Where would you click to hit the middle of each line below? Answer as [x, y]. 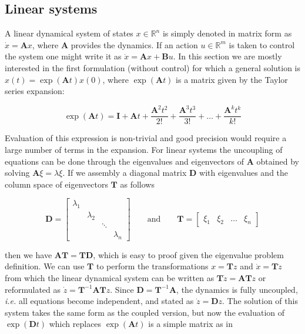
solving [17, 173]
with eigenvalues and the [244, 173]
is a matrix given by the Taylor [232, 79]
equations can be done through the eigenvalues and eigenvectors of [125, 161]
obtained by [278, 161]
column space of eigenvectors [56, 184]
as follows [137, 184]
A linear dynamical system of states [69, 33]
